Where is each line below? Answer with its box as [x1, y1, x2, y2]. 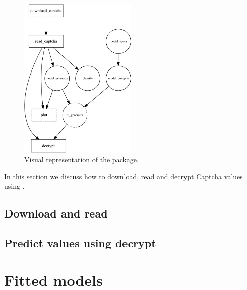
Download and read [4, 205, 108, 221]
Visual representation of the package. [24, 154, 139, 165]
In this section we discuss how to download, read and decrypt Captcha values [4, 171, 243, 181]
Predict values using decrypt [4, 235, 156, 251]
